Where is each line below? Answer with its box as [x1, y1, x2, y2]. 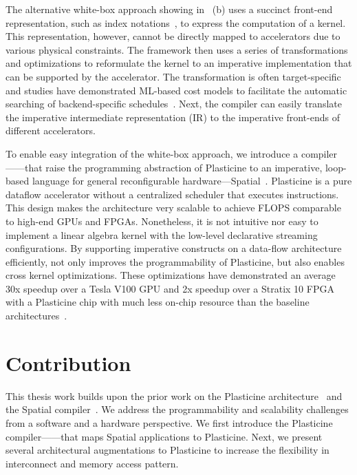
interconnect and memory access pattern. [6, 456, 179, 470]
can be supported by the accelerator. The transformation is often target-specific [6, 69, 341, 83]
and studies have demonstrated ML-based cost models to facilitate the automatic [6, 83, 347, 97]
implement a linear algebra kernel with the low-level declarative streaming [6, 227, 318, 242]
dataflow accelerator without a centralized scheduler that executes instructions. [6, 187, 339, 201]
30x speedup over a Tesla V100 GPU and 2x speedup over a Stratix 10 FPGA [6, 281, 334, 295]
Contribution [6, 348, 131, 377]
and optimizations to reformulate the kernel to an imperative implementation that [6, 56, 352, 70]
